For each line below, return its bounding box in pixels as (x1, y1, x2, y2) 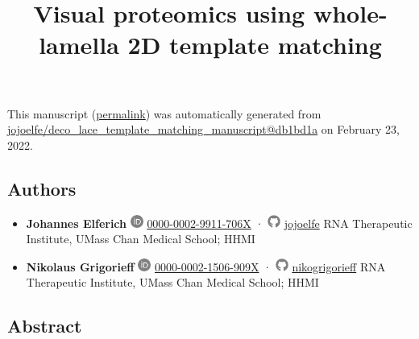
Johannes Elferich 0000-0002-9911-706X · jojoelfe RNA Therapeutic (26, 214, 413, 231)
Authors (7, 176, 77, 201)
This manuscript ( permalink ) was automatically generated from (7, 105, 322, 122)
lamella (39, 28, 119, 61)
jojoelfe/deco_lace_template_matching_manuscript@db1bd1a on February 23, (7, 121, 400, 138)
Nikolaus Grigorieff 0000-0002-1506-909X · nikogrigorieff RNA (26, 258, 386, 275)
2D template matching (127, 28, 382, 61)
